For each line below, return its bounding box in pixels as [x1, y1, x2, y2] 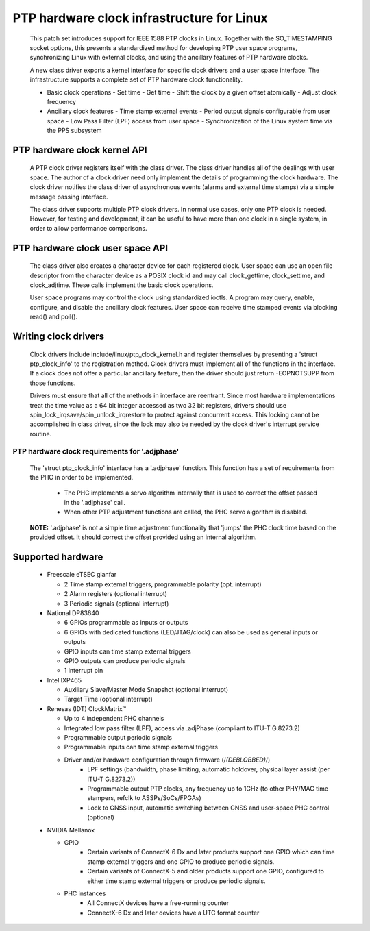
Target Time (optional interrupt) [64, 695, 153, 704]
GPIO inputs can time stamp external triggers [64, 647, 191, 656]
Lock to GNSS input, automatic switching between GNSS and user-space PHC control [87, 804, 330, 812]
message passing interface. [29, 193, 109, 201]
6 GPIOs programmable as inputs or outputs [64, 619, 188, 627]
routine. [29, 430, 52, 438]
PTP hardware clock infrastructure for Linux [12, 10, 268, 25]
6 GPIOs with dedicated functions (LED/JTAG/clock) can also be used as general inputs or [64, 628, 319, 636]
